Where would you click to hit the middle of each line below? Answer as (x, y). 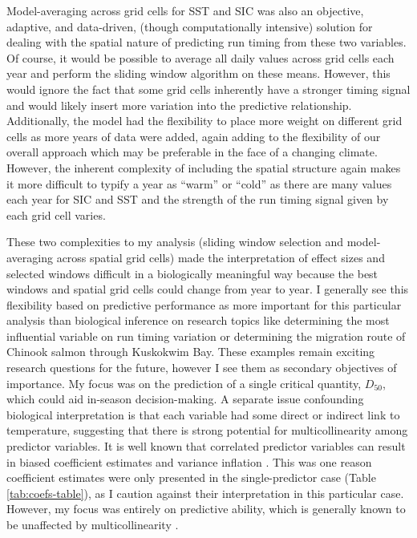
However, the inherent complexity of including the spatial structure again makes (204, 167)
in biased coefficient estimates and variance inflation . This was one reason (189, 461)
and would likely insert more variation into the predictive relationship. (179, 105)
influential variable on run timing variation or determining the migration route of (206, 336)
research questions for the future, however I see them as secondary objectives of (202, 368)
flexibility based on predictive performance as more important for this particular (204, 304)
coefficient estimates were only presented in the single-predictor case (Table (191, 477)
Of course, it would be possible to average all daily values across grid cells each (200, 57)
